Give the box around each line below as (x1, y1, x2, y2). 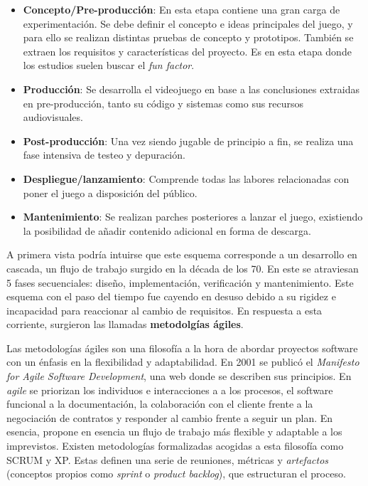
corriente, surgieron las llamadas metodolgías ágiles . (6, 317, 244, 332)
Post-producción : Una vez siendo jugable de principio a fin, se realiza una (23, 133, 354, 148)
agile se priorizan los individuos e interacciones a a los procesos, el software (6, 382, 333, 397)
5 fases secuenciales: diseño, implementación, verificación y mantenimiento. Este (6, 275, 354, 290)
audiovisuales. (23, 110, 83, 125)
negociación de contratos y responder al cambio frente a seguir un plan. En (6, 410, 333, 425)
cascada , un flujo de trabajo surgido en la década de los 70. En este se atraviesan (6, 260, 359, 275)
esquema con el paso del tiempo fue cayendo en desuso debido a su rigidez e (6, 289, 336, 304)
